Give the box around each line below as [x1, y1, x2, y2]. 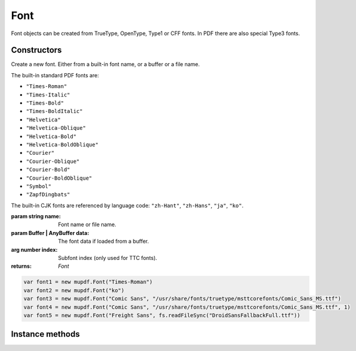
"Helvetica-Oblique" [26, 125, 86, 131]
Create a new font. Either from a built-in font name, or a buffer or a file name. [11, 61, 200, 68]
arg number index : [11, 246, 58, 253]
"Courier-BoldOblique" [26, 174, 92, 181]
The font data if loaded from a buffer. [58, 238, 149, 245]
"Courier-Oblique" [26, 158, 80, 165]
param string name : [11, 213, 61, 220]
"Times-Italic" [26, 91, 71, 98]
